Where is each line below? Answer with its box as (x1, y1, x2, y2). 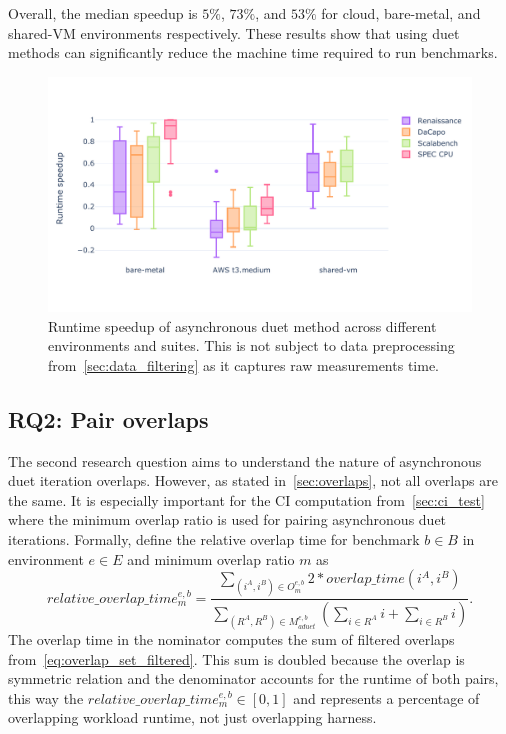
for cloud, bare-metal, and (321, 3, 481, 23)
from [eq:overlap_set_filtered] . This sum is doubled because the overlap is (8, 648, 465, 669)
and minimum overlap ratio (127, 548, 295, 569)
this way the (8, 687, 84, 708)
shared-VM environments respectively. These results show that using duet (8, 22, 460, 43)
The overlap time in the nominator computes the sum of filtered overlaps (8, 629, 455, 650)
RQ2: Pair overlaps (8, 403, 209, 434)
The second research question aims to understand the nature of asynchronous (8, 450, 482, 471)
